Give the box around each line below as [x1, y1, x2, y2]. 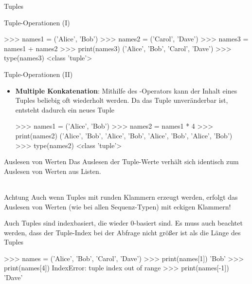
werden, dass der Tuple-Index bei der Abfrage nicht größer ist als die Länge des [4, 227, 241, 237]
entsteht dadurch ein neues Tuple [15, 104, 114, 114]
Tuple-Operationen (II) [4, 69, 73, 79]
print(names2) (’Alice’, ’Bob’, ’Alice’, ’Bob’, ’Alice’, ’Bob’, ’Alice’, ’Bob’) [15, 130, 233, 140]
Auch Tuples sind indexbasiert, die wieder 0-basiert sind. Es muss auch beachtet [4, 218, 243, 228]
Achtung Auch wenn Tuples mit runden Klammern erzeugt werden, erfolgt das [4, 191, 238, 202]
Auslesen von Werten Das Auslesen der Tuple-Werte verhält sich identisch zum [4, 156, 239, 167]
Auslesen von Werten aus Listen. [4, 166, 101, 176]
